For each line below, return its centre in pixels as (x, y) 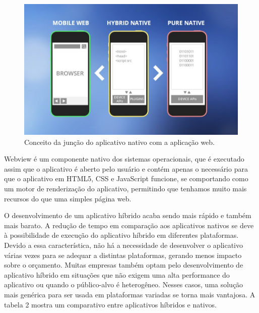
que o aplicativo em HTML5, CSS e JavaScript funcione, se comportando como (126, 178)
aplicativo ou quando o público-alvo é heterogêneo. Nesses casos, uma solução (124, 284)
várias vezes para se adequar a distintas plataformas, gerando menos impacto (123, 255)
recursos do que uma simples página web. (68, 198)
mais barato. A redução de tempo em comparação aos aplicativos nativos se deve (129, 225)
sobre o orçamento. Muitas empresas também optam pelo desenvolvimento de (124, 265)
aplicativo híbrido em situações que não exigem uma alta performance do (117, 274)
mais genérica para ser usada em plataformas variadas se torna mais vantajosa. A (130, 295)
